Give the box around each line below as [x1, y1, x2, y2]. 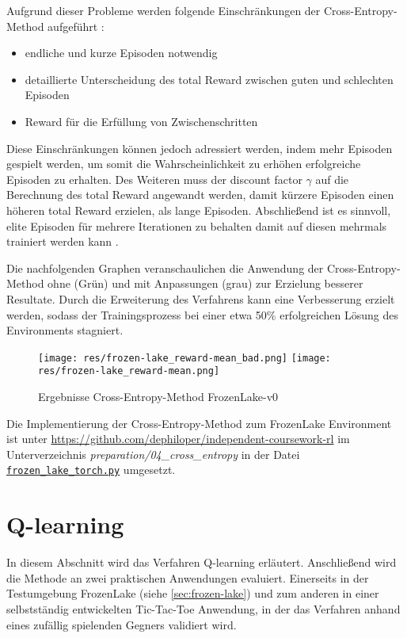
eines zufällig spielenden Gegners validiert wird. [6, 616, 237, 632]
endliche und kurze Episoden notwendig [25, 44, 218, 61]
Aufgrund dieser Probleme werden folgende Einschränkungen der [6, 2, 321, 18]
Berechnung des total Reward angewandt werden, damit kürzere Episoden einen [6, 186, 394, 203]
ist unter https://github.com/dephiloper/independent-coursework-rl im [6, 430, 350, 447]
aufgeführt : [48, 17, 105, 34]
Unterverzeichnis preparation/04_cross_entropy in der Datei [6, 445, 300, 462]
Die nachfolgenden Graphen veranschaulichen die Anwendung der [6, 259, 324, 276]
